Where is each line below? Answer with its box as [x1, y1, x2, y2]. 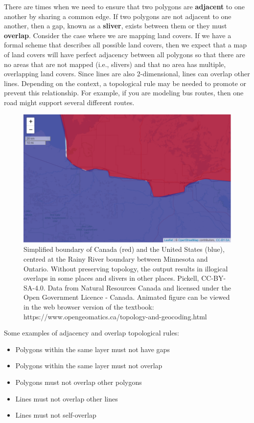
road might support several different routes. [4, 97, 135, 107]
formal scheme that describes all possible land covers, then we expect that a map [4, 40, 247, 50]
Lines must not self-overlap [15, 410, 96, 420]
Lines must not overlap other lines [15, 393, 118, 403]
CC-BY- [201, 273, 226, 283]
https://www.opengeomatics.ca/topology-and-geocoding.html [23, 311, 207, 321]
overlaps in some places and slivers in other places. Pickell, [23, 273, 199, 283]
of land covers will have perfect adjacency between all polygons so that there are [4, 49, 245, 59]
